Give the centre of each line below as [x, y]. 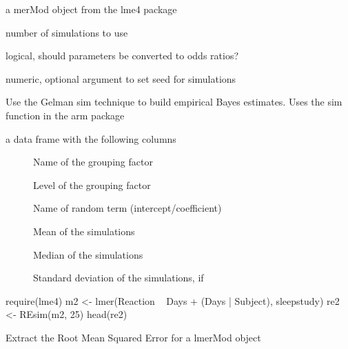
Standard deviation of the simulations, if [119, 278]
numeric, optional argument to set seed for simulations [121, 78]
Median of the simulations [88, 254]
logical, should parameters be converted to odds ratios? [122, 56]
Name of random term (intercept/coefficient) [127, 208]
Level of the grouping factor [92, 185]
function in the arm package [65, 115]
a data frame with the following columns [91, 138]
